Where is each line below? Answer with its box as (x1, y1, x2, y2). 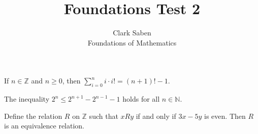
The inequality (4, 94, 50, 104)
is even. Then (204, 110, 246, 121)
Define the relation (4, 110, 62, 121)
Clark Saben (113, 27, 151, 38)
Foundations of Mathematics (87, 37, 177, 48)
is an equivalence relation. (4, 120, 85, 131)
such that (89, 110, 118, 121)
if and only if (136, 110, 176, 121)
